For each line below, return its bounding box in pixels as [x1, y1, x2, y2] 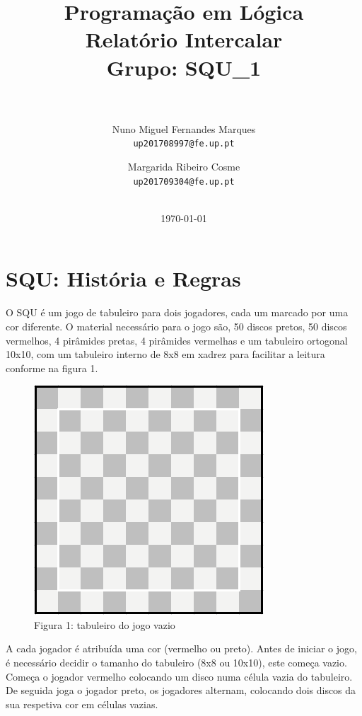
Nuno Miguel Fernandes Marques [112, 121, 256, 136]
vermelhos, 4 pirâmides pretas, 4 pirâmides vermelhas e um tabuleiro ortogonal [6, 333, 348, 347]
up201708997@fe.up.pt [133, 139, 235, 149]
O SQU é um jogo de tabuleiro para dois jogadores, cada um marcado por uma [6, 305, 349, 320]
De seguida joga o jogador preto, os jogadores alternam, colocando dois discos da [6, 683, 356, 698]
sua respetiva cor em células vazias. [6, 696, 158, 711]
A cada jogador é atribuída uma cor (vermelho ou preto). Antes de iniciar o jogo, [6, 641, 357, 656]
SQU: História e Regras [6, 264, 241, 293]
